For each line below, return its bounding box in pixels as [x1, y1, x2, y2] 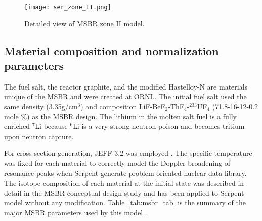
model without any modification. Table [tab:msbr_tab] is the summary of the [4, 197, 246, 208]
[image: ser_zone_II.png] [24, 4, 111, 11]
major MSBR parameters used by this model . [4, 207, 147, 217]
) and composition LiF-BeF [80, 101, 165, 112]
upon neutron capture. [4, 130, 74, 141]
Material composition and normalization [4, 42, 219, 58]
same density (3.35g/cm [4, 101, 78, 112]
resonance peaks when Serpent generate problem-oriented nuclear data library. [4, 167, 247, 178]
